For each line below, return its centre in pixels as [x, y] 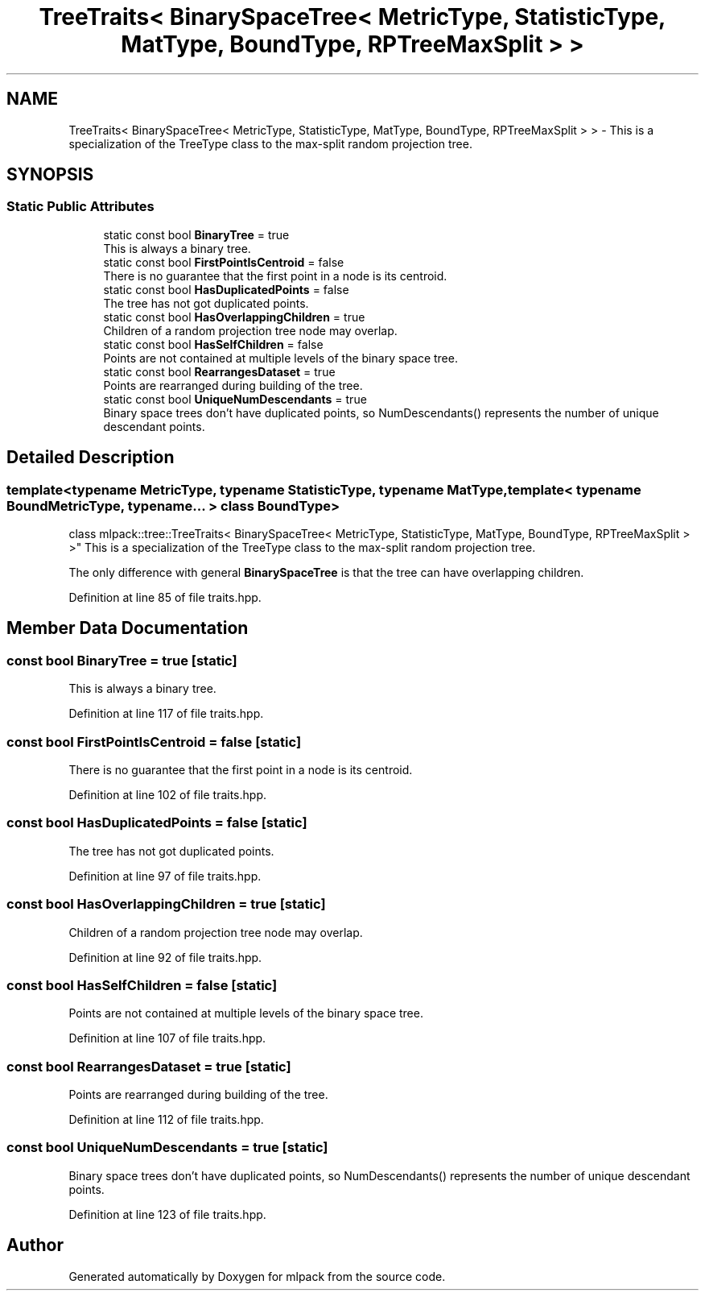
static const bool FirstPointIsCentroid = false [224, 262]
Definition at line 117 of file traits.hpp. [166, 714]
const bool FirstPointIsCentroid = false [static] [154, 742]
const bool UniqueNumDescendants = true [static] [167, 1148]
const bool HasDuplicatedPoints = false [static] [157, 823]
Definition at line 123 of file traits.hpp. [167, 1214]
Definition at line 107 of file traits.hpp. [167, 1038]
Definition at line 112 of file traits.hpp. [166, 1119]
